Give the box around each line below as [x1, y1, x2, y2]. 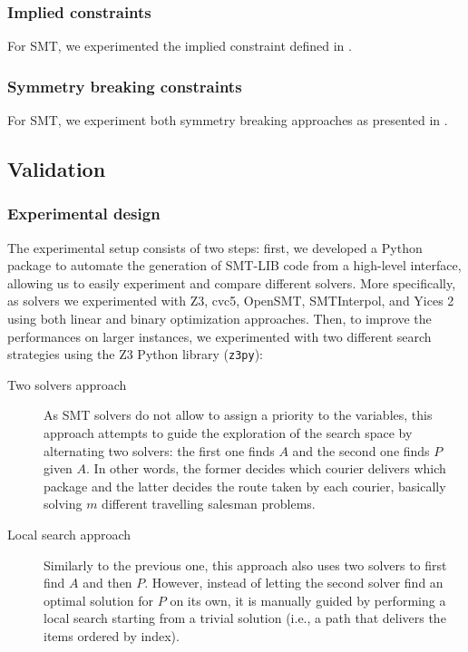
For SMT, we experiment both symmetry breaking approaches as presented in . [7, 111, 448, 130]
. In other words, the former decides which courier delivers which [86, 459, 446, 478]
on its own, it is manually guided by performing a [170, 590, 446, 609]
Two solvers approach [7, 375, 127, 394]
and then [83, 573, 132, 592]
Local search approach [7, 525, 132, 543]
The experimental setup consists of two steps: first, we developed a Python [7, 238, 423, 257]
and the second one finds [292, 441, 430, 460]
